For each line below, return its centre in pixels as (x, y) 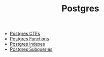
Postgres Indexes (27, 44)
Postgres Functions (29, 39)
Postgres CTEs (25, 34)
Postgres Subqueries (31, 49)
